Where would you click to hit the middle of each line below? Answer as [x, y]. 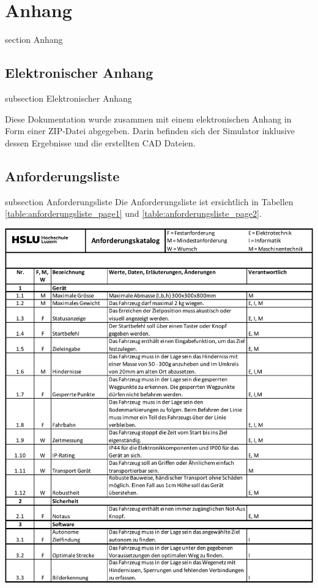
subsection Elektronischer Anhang [68, 98]
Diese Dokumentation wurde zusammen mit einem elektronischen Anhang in [148, 119]
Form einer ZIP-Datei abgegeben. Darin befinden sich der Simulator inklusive [150, 131]
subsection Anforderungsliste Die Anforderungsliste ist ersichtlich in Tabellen [149, 201]
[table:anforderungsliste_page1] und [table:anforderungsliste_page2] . [133, 213]
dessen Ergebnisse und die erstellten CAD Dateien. [100, 142]
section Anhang [34, 40]
